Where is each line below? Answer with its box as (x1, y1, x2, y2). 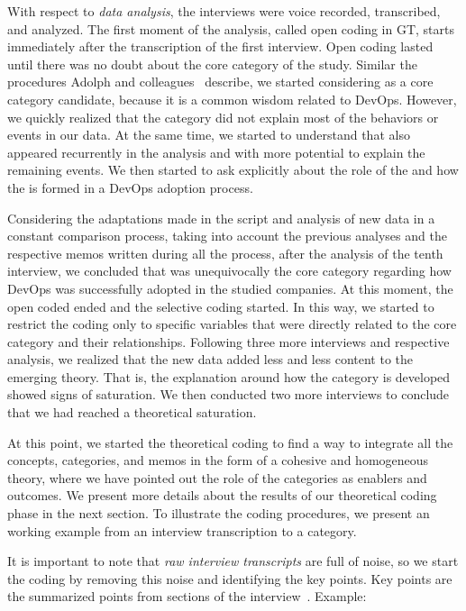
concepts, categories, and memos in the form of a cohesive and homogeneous (7, 451, 429, 470)
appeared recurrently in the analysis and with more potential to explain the (7, 142, 425, 161)
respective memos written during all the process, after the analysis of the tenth (7, 243, 443, 262)
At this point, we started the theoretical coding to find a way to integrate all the (7, 433, 453, 451)
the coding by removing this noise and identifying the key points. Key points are (7, 569, 452, 588)
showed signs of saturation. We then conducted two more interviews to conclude (7, 385, 450, 404)
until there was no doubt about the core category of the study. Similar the (7, 54, 417, 73)
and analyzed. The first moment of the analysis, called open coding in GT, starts (7, 19, 455, 38)
